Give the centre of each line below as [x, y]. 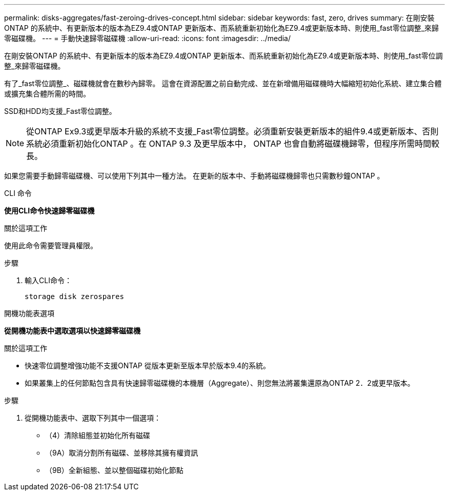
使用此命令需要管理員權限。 [51, 245]
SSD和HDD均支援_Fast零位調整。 [60, 111]
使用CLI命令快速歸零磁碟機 [49, 211]
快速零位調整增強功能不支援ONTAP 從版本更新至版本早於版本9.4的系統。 [148, 365]
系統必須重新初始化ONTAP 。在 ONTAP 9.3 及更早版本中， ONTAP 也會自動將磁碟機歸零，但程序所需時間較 [233, 144]
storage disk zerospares [74, 296]
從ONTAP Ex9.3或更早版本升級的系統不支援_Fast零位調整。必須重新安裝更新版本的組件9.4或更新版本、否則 [232, 131]
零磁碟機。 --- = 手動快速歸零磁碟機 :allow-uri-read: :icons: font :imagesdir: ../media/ [148, 38]
